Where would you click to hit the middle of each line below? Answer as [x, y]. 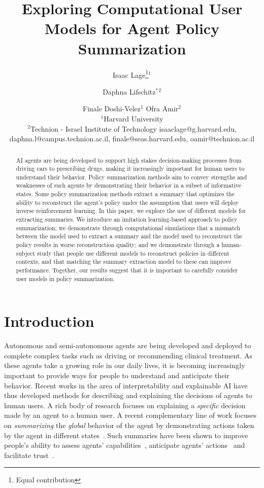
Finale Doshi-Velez [112, 109]
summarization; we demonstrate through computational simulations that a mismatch [128, 227]
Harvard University [134, 118]
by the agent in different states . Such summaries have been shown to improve [126, 435]
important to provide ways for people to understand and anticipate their [117, 375]
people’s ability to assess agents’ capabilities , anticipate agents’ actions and [125, 445]
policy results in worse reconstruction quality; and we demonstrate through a [118, 245]
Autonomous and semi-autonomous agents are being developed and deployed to [128, 345]
